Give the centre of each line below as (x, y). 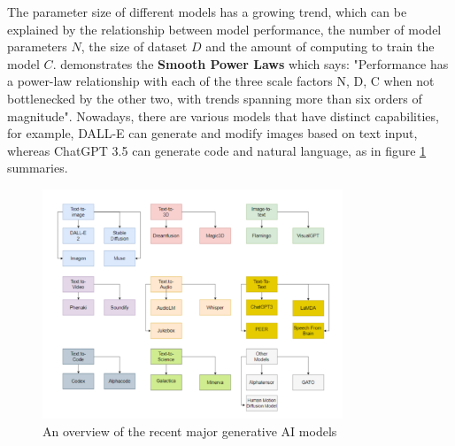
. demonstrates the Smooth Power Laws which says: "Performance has (251, 63)
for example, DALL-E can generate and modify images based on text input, (212, 133)
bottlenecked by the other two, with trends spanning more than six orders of (215, 98)
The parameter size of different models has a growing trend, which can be (207, 12)
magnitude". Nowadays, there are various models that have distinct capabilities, (223, 115)
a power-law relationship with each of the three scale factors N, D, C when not (221, 81)
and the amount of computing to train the (320, 46)
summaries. (38, 168)
